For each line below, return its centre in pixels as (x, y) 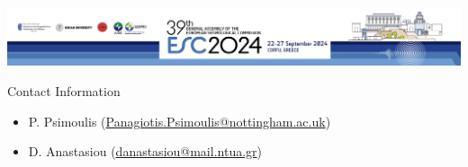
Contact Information (64, 91)
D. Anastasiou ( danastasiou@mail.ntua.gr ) (145, 151)
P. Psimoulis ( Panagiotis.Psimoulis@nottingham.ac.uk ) (180, 121)
